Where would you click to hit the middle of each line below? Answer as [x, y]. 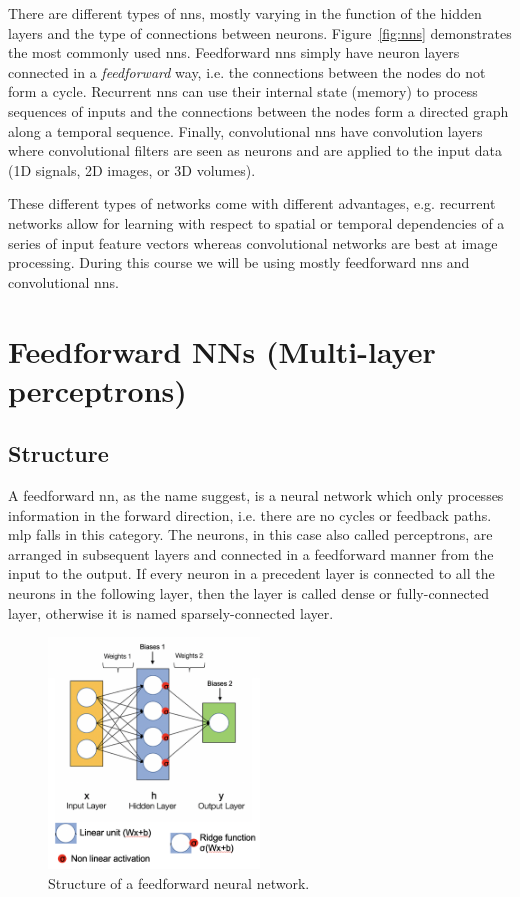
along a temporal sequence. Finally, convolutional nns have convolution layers [245, 130]
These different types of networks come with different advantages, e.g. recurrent [252, 203]
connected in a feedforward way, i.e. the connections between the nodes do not [247, 71]
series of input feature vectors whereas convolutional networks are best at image [253, 242]
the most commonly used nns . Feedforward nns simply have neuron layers [234, 52]
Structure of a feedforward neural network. [179, 882]
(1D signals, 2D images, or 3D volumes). [132, 169]
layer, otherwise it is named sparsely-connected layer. [171, 612]
